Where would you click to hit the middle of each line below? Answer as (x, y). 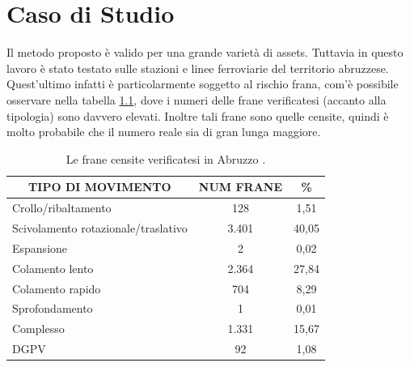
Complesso (38, 329)
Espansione (40, 248)
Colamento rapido (57, 288)
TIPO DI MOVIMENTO (100, 187)
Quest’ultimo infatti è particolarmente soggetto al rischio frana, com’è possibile (203, 84)
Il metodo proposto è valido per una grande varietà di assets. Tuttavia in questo (205, 52)
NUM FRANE (240, 187)
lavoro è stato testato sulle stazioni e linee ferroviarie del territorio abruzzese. (198, 68)
